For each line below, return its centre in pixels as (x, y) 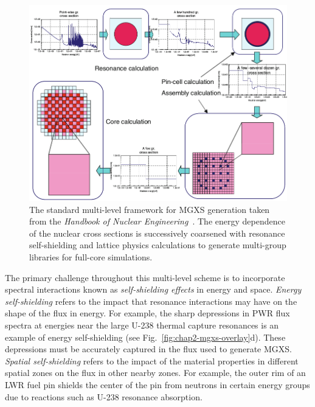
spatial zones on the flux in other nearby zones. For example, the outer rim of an (155, 373)
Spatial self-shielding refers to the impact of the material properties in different (152, 360)
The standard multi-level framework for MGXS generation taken (150, 209)
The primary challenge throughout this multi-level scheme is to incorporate (145, 277)
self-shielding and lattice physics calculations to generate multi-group (158, 245)
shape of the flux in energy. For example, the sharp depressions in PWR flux (147, 313)
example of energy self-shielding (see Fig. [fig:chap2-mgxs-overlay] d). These (145, 337)
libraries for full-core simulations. (91, 257)
